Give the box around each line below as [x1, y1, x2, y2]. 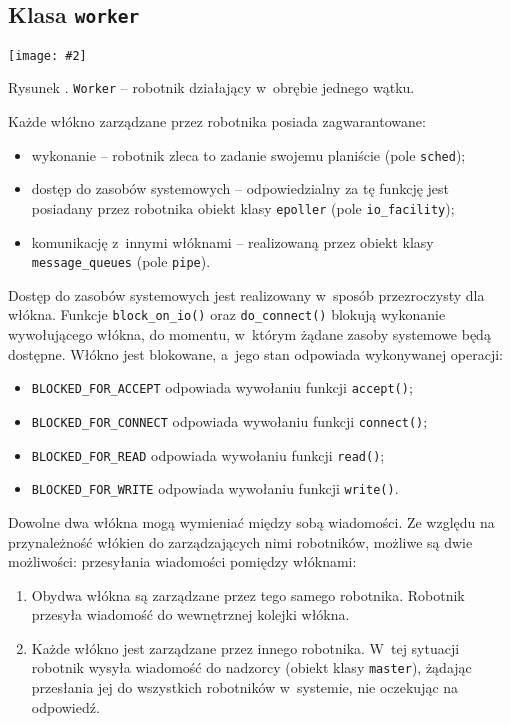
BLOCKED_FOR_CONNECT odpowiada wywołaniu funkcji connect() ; [31, 410, 428, 431]
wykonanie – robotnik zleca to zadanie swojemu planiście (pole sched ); [31, 144, 466, 165]
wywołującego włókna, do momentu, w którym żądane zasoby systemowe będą [8, 324, 491, 345]
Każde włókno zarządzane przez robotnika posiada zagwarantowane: [8, 111, 426, 132]
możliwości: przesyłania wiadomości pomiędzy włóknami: [8, 551, 357, 572]
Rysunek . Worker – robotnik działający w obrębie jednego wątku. [8, 77, 415, 98]
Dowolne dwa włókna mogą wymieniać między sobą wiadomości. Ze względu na [8, 511, 495, 532]
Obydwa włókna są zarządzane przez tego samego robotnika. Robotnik [31, 584, 465, 605]
